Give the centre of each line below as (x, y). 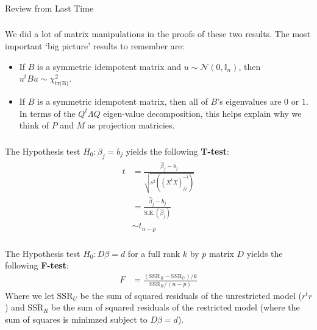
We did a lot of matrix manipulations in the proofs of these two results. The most (158, 34)
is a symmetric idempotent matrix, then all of (123, 101)
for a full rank (154, 253)
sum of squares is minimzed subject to (76, 319)
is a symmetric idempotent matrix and (109, 66)
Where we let (30, 295)
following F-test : (37, 265)
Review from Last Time (49, 8)
